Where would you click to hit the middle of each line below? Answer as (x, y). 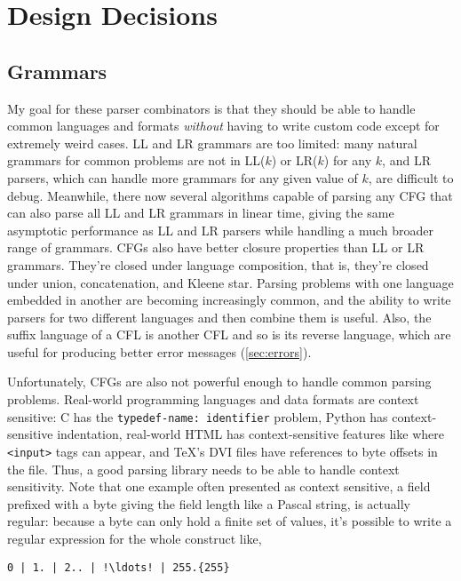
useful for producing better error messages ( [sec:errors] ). (159, 351)
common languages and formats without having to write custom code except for (223, 126)
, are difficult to (411, 177)
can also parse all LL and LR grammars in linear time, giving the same (201, 213)
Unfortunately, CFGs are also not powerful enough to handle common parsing (219, 382)
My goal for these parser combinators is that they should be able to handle (211, 108)
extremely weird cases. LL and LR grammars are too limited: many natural (212, 143)
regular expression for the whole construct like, (135, 538)
